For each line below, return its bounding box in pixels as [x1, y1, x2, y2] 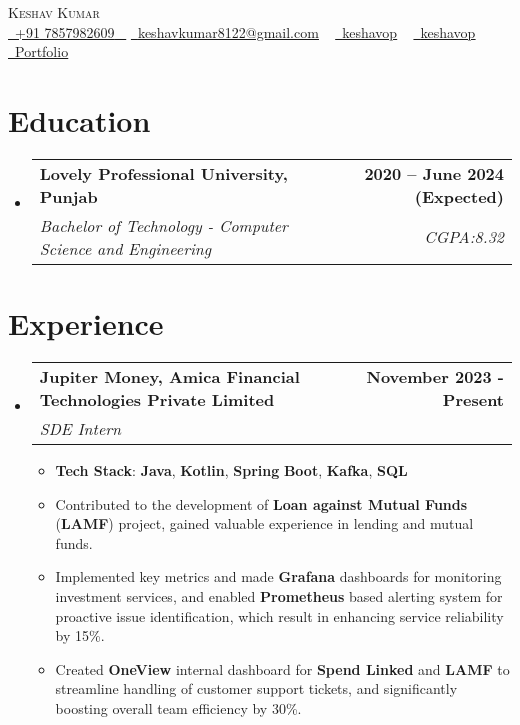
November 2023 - [366, 365, 504, 389]
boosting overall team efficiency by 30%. [55, 697, 302, 718]
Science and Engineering [39, 236, 212, 260]
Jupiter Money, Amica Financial [39, 365, 300, 389]
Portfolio [15, 41, 69, 62]
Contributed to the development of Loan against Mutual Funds [55, 493, 468, 514]
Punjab [39, 184, 98, 208]
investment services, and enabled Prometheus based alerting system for [55, 586, 503, 606]
